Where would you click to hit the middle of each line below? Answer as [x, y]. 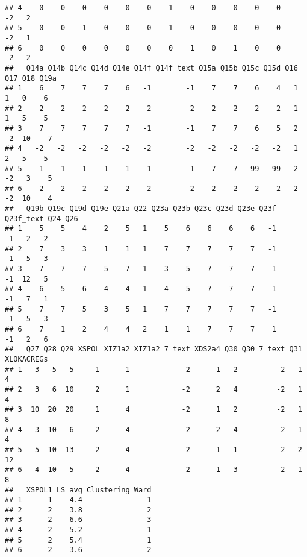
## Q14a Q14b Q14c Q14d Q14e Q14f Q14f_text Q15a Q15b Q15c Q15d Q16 [151, 68]
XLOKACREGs [26, 359]
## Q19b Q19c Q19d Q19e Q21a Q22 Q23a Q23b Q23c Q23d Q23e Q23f [141, 209]
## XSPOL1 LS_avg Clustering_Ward [78, 490]
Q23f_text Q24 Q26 [42, 219]
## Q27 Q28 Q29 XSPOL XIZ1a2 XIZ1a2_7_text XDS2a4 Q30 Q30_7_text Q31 [153, 349]
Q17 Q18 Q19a [31, 78]
